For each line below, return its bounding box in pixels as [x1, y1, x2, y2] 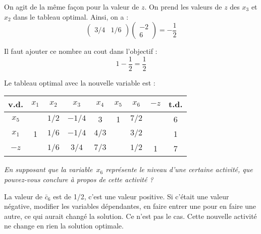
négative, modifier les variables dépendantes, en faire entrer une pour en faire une [4, 201, 256, 211]
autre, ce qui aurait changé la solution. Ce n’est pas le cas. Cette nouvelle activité [4, 210, 257, 221]
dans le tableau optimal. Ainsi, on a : [13, 11, 129, 22]
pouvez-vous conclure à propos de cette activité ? [4, 174, 153, 185]
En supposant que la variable [4, 164, 93, 175]
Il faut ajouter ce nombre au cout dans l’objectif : [4, 46, 158, 56]
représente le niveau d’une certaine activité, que [106, 164, 253, 175]
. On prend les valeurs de [144, 2, 222, 12]
